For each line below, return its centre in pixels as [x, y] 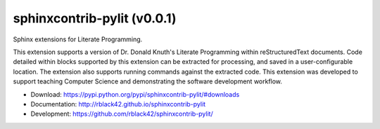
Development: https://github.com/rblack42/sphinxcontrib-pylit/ [122, 114]
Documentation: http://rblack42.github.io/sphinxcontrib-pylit [118, 104]
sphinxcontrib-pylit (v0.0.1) [95, 18]
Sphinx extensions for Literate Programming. [78, 39]
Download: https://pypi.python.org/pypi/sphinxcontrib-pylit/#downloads [135, 94]
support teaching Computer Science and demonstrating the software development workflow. [148, 81]
